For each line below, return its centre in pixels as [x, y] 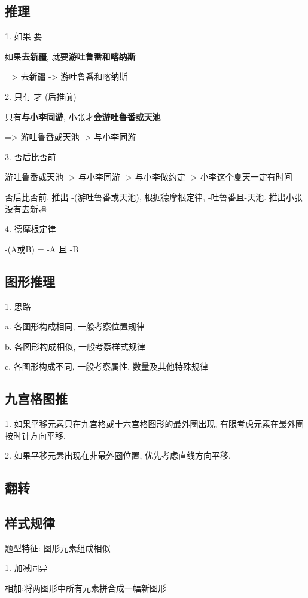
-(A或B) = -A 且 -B [42, 248]
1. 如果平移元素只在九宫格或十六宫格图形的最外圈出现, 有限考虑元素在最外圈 [155, 424]
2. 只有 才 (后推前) [41, 96]
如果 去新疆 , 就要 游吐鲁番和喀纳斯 [70, 56]
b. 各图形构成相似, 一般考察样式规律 [75, 346]
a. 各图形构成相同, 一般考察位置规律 [75, 326]
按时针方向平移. [35, 435]
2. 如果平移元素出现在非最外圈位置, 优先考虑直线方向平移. [118, 455]
